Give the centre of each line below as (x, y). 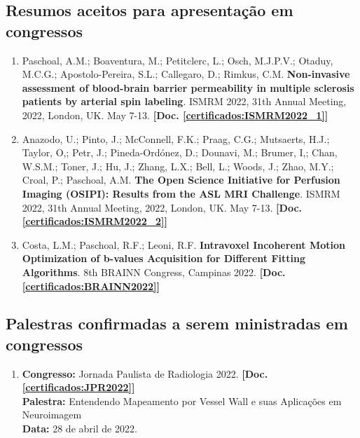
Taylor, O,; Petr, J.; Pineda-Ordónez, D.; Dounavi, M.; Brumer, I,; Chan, (180, 152)
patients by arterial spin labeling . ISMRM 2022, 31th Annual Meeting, (184, 101)
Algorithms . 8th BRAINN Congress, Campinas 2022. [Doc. (154, 272)
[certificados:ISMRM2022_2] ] (95, 221)
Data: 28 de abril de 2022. (79, 429)
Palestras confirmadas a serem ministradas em (177, 323)
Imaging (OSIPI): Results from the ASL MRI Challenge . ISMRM (181, 193)
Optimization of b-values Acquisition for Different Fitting (164, 258)
